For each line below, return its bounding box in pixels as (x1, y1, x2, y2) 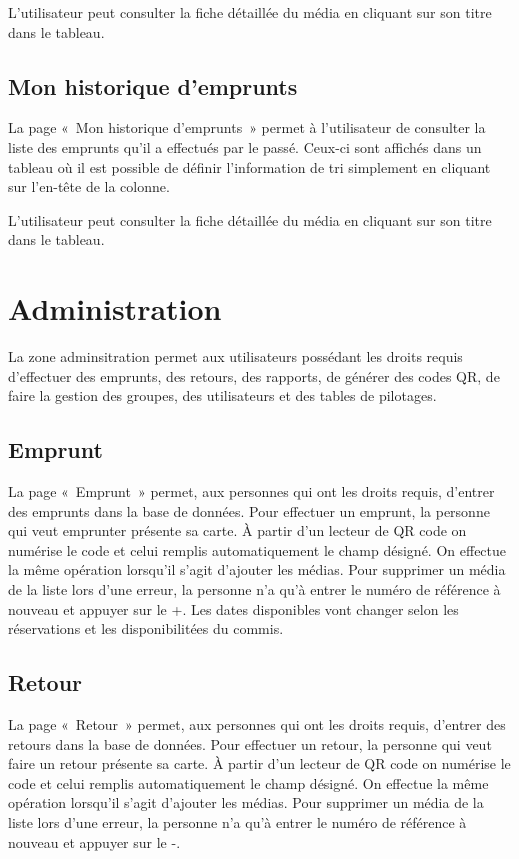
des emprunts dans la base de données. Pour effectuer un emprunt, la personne (8, 500, 490, 521)
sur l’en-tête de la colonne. (8, 176, 170, 197)
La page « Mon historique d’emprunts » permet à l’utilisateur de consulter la (8, 117, 486, 138)
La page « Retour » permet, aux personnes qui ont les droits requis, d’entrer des (8, 714, 506, 735)
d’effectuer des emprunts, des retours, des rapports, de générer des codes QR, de (8, 365, 500, 386)
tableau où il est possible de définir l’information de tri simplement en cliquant (8, 156, 491, 177)
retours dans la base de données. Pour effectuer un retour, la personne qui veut (8, 733, 492, 754)
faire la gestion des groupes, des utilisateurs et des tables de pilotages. (8, 385, 437, 406)
